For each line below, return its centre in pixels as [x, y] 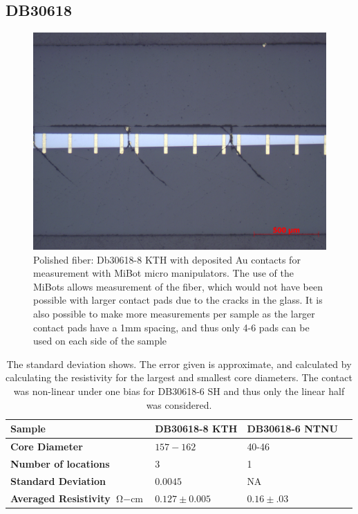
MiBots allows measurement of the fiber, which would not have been [178, 286]
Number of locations [60, 463]
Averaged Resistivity [60, 498]
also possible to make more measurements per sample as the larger [174, 314]
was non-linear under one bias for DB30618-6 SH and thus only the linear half [179, 391]
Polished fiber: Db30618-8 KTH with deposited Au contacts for [167, 259]
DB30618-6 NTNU [292, 429]
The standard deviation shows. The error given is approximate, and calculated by [179, 364]
